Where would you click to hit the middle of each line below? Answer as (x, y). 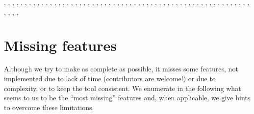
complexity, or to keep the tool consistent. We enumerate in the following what (123, 88)
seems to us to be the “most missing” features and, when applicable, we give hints (127, 98)
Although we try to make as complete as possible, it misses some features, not (121, 69)
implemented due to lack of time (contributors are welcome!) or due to (110, 78)
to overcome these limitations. (49, 107)
